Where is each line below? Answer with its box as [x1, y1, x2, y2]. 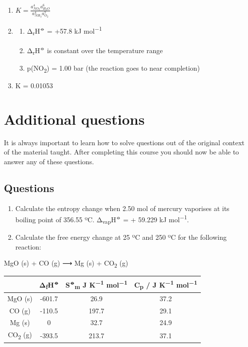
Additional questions [4, 109, 145, 129]
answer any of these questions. [4, 156, 94, 166]
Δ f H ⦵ [39, 278, 59, 291]
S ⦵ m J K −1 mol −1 [65, 278, 127, 291]
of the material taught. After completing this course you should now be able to [4, 147, 239, 157]
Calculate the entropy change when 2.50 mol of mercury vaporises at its [15, 203, 230, 213]
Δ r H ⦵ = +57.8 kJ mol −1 [27, 24, 102, 37]
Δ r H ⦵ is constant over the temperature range [27, 43, 163, 57]
